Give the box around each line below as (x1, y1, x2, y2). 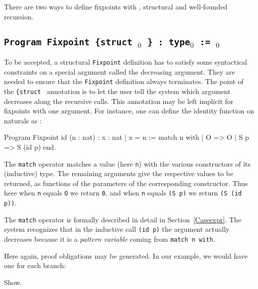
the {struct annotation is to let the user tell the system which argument (4, 86, 231, 96)
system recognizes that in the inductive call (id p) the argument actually (4, 224, 230, 234)
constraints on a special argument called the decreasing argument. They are (4, 66, 235, 77)
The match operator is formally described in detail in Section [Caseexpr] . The (4, 214, 242, 224)
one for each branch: (4, 260, 66, 271)
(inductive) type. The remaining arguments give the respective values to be (4, 168, 234, 179)
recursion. (4, 11, 34, 21)
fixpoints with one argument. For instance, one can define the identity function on (4, 105, 255, 116)
